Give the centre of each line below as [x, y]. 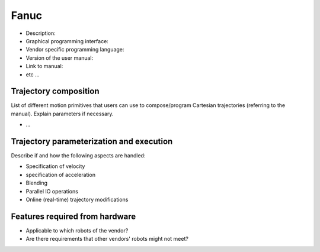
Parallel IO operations [52, 191]
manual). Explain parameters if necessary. [62, 114]
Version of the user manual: [60, 58]
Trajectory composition [55, 91]
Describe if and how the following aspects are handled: [78, 156]
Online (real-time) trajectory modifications [77, 200]
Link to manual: [44, 66]
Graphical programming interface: [67, 41]
